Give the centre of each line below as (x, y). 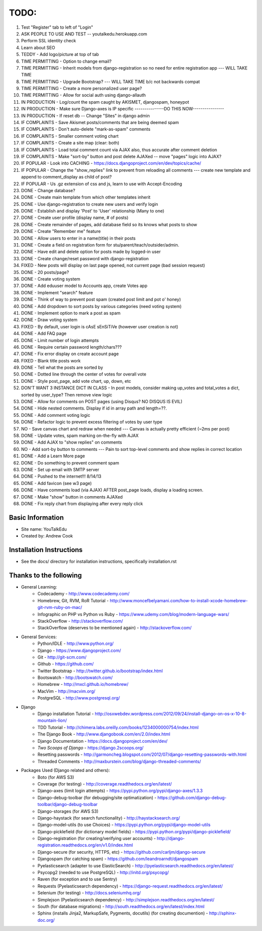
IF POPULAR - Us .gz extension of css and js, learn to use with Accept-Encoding (102, 184)
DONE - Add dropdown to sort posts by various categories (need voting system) (101, 306)
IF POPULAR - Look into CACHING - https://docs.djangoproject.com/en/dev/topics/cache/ (111, 163)
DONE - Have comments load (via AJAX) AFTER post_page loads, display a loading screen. (112, 490)
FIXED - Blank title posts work (51, 360)
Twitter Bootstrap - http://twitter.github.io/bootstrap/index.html (100, 671)
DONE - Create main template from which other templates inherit (86, 197)
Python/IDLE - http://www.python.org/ (76, 644)
